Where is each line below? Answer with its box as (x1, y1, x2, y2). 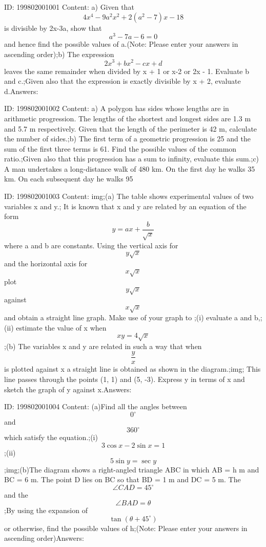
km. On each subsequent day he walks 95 (4, 173, 133, 184)
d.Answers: (4, 85, 38, 96)
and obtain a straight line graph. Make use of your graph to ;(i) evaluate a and (4, 312, 252, 323)
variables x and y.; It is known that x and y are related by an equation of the (4, 200, 247, 211)
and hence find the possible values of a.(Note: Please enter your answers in (4, 39, 238, 49)
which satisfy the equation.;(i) (4, 432, 98, 443)
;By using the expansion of (4, 504, 88, 515)
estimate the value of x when (16, 322, 107, 333)
